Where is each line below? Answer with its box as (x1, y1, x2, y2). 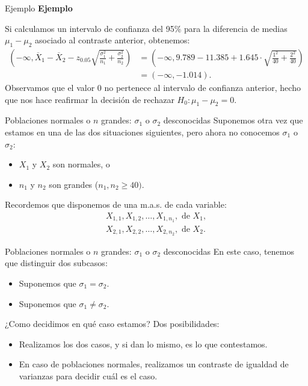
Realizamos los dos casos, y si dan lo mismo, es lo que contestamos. (19, 337, 268, 350)
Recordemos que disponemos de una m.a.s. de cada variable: (5, 198, 227, 211)
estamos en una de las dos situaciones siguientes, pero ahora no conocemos (5, 126, 280, 139)
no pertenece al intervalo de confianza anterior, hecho (104, 81, 301, 94)
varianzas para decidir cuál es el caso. (19, 369, 158, 382)
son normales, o (52, 158, 110, 170)
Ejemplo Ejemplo (5, 2, 73, 14)
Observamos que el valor (5, 81, 95, 94)
